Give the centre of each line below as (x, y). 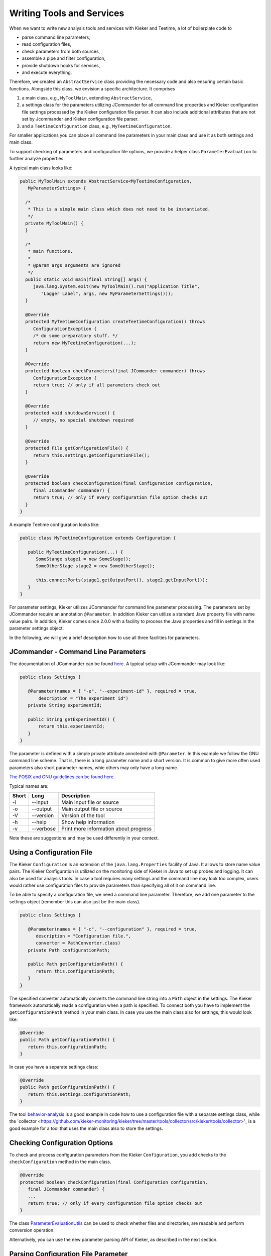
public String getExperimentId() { (72, 719)
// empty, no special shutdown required (83, 420)
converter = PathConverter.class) (78, 943)
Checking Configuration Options (61, 1143)
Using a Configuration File (51, 852)
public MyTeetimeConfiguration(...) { (76, 552)
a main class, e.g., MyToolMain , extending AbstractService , (87, 98)
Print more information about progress (106, 828)
